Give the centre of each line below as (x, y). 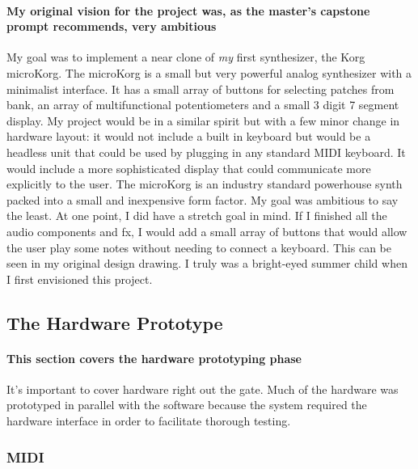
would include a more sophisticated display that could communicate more (189, 168)
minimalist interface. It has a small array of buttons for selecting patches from (201, 89)
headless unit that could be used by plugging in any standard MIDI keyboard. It (206, 152)
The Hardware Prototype (115, 322)
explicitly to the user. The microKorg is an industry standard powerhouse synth (205, 184)
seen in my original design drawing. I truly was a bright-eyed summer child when (207, 263)
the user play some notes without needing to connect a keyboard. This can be (199, 247)
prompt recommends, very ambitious (112, 26)
